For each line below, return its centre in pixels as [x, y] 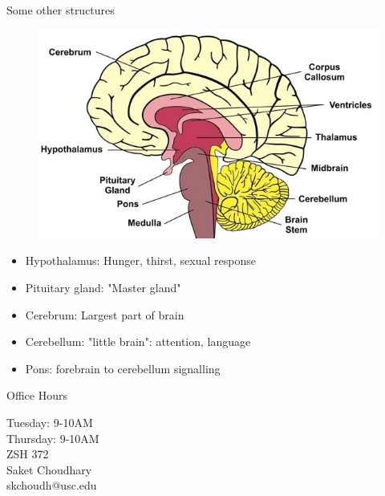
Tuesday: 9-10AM [50, 423]
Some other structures [61, 10]
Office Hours [37, 395]
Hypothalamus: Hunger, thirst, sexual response [140, 260]
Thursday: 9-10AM [53, 438]
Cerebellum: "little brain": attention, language [138, 342]
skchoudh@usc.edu [52, 485]
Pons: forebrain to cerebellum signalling [123, 368]
